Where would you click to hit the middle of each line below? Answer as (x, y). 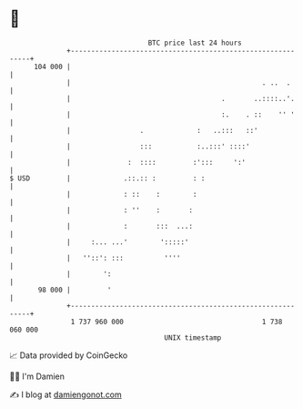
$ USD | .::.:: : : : (107, 178)
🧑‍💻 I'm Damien (37, 376)
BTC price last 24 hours (195, 43)
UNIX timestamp (193, 337)
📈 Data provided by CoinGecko (69, 355)
